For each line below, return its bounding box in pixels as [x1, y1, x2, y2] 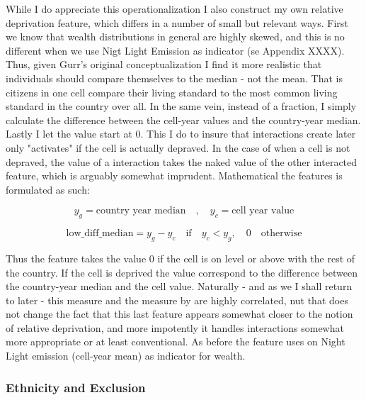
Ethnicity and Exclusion [6, 378, 146, 396]
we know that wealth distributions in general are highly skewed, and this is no [6, 29, 345, 44]
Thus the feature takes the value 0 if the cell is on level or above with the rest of [6, 250, 355, 265]
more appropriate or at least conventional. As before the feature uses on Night [6, 334, 345, 349]
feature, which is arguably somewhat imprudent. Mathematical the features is [6, 168, 343, 183]
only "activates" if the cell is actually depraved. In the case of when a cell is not [6, 140, 350, 155]
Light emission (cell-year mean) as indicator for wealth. [6, 348, 246, 363]
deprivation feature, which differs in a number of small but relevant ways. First [6, 15, 348, 30]
